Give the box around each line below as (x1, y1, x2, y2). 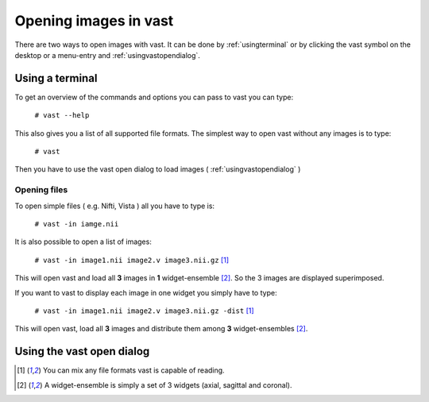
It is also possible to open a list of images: (14, 237, 153, 246)
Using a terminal (14, 72, 98, 85)
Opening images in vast (14, 12, 174, 29)
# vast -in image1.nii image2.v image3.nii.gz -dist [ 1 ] (34, 306, 254, 315)
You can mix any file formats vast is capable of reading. (42, 365, 226, 375)
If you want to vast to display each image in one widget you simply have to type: (14, 288, 277, 297)
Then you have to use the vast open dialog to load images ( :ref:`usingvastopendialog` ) (14, 164, 301, 174)
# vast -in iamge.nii (34, 219, 119, 228)
